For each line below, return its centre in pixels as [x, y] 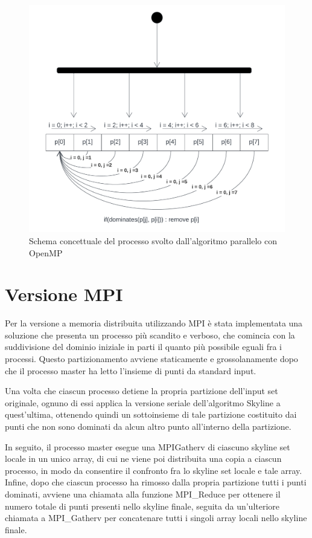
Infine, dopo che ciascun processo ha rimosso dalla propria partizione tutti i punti [156, 482]
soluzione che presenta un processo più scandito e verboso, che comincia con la [150, 335]
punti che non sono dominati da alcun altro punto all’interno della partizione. [148, 426]
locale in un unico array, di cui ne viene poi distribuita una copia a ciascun [143, 459]
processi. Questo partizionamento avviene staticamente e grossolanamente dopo [151, 359]
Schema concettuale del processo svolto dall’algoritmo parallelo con [153, 240]
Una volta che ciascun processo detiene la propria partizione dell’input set [142, 391]
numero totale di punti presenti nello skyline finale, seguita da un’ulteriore [142, 506]
